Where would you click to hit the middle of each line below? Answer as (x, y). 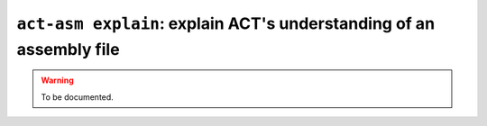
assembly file (69, 49)
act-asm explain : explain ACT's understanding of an (226, 23)
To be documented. (78, 97)
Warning (57, 80)
